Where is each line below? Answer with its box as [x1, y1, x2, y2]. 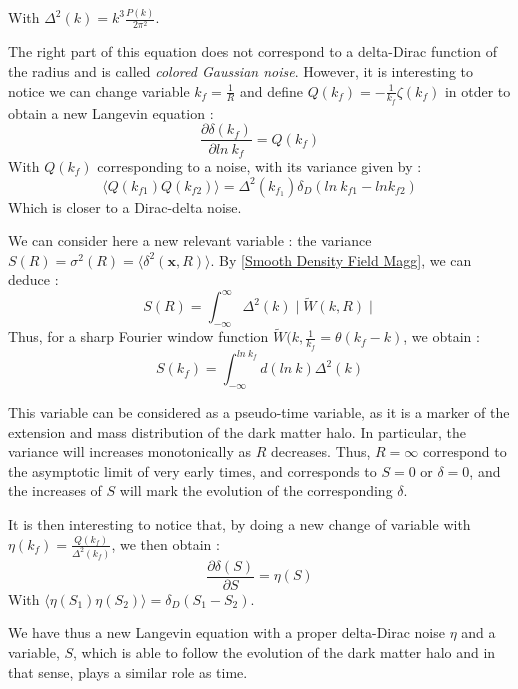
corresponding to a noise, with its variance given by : [97, 155, 422, 176]
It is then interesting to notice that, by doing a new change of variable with [8, 513, 471, 534]
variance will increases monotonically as [8, 441, 251, 462]
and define [239, 80, 303, 101]
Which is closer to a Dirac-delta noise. [8, 196, 242, 217]
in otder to [444, 80, 511, 101]
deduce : [8, 269, 59, 290]
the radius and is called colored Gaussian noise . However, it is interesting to [8, 61, 474, 82]
